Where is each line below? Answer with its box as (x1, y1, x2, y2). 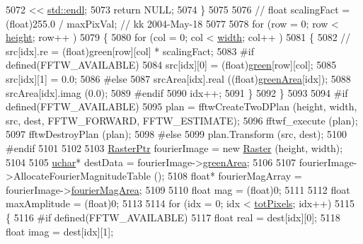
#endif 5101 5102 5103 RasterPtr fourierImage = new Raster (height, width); (6, 140, 343, 155)
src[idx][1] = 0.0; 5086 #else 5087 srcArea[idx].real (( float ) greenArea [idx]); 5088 (6, 71, 351, 86)
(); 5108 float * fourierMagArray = (154, 168, 302, 183)
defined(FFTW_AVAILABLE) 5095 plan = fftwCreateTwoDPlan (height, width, (6, 99, 357, 114)
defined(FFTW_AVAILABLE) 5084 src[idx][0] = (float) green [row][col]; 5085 (6, 57, 337, 72)
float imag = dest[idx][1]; (6, 223, 114, 238)
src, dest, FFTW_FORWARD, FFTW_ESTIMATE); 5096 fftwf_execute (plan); (6, 112, 358, 127)
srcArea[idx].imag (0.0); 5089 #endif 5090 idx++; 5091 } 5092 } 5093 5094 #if (6, 85, 348, 100)
